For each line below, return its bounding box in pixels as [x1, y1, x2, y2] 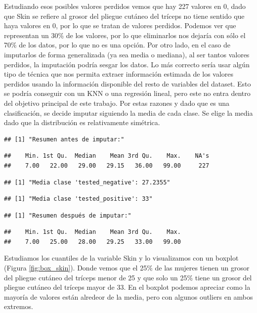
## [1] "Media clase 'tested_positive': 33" [4, 195, 153, 203]
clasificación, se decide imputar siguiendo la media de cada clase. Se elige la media [4, 107, 253, 118]
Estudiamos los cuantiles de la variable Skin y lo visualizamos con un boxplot [4, 253, 239, 263]
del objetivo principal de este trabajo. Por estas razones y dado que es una [4, 97, 230, 108]
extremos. [4, 301, 33, 312]
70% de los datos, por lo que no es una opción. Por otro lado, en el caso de [4, 40, 230, 50]
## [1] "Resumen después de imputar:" [4, 212, 131, 219]
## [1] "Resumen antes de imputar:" [4, 135, 125, 143]
